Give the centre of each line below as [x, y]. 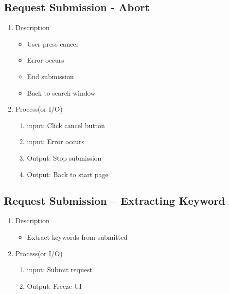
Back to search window [61, 92]
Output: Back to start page [68, 174]
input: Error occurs [56, 141]
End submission [50, 76]
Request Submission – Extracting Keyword [114, 200]
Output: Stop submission [64, 157]
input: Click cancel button [66, 125]
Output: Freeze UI [54, 286]
